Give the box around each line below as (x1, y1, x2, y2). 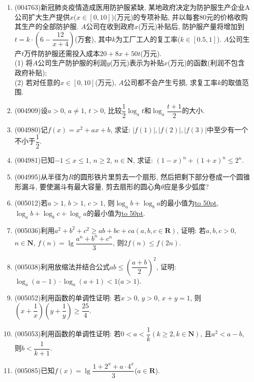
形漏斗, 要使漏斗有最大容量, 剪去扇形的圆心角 (14, 181, 161, 191)
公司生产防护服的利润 (37, 58, 107, 68)
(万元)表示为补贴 (110, 58, 164, 68)
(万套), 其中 (75, 33, 112, 44)
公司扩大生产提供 (14, 11, 70, 22)
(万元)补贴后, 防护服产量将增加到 (138, 21, 245, 31)
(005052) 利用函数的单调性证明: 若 (14, 293, 121, 303)
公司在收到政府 (86, 21, 134, 31)
